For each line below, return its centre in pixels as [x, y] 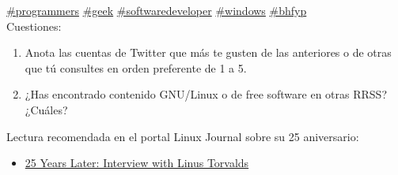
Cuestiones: [34, 26]
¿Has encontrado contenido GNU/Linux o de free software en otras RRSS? [206, 94]
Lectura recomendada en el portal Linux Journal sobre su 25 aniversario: [183, 136]
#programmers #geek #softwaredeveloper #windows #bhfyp [157, 10]
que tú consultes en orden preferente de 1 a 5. [136, 67]
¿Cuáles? [46, 109]
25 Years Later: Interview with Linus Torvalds [137, 163]
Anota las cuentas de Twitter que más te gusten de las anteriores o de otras [208, 52]
